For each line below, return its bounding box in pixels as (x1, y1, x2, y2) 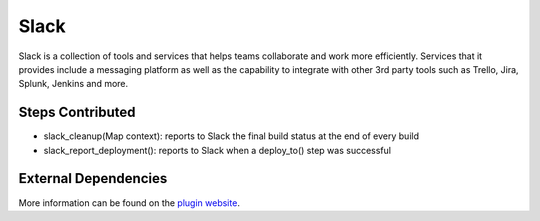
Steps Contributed (18, 104, 136, 121)
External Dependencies (18, 170, 168, 187)
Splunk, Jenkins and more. (18, 78, 129, 90)
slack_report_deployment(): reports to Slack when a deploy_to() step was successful (43, 144, 392, 156)
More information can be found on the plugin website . (18, 196, 240, 209)
